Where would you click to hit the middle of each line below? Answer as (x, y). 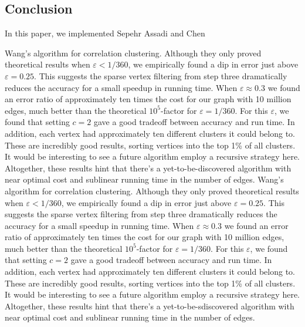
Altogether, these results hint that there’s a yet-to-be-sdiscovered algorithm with (150, 306)
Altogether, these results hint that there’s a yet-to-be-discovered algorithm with (148, 168)
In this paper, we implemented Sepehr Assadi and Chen (105, 33)
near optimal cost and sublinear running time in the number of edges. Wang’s (144, 179)
